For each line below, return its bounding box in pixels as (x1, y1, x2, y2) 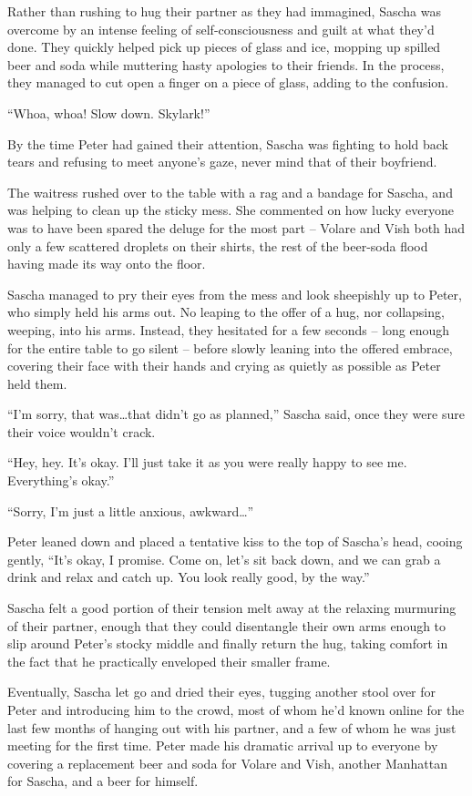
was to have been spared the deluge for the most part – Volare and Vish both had (7, 218, 466, 237)
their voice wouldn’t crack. (7, 422, 156, 441)
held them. (7, 373, 67, 393)
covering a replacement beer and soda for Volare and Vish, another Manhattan (7, 753, 448, 772)
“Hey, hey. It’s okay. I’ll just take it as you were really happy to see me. (7, 453, 407, 472)
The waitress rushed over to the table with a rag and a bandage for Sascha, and (7, 182, 453, 201)
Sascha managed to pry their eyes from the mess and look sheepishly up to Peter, (7, 284, 462, 303)
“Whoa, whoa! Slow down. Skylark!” (7, 103, 210, 122)
